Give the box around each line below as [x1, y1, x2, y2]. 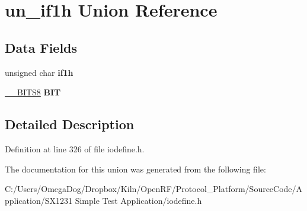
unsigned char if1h [5, 66, 73, 78]
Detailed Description [5, 115, 135, 133]
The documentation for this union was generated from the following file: [5, 162, 266, 175]
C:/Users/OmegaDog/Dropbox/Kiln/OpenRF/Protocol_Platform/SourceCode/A [5, 183, 303, 195]
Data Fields [5, 38, 78, 56]
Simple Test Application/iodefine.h [75, 194, 202, 206]
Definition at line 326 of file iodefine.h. [5, 142, 145, 155]
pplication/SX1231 [5, 194, 72, 206]
